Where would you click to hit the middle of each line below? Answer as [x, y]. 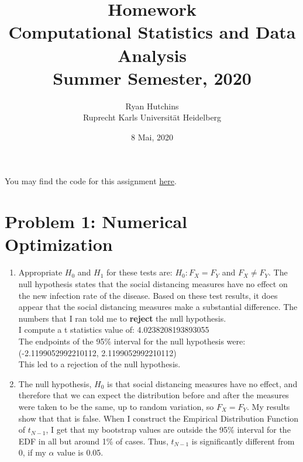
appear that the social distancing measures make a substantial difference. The [158, 307]
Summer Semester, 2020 [152, 77]
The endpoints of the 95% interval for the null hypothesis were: [132, 341]
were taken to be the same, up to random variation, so [116, 406]
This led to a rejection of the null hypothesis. [99, 364]
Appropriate [40, 272]
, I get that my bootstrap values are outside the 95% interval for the [168, 430]
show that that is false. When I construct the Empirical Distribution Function [159, 418]
